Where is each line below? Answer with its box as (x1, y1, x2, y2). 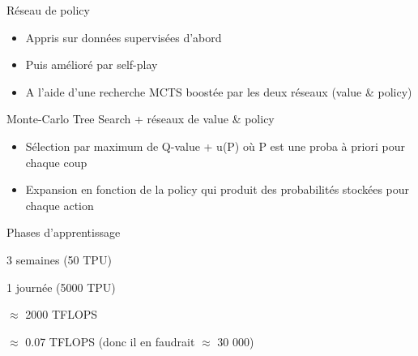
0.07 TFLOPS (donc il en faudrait (25, 332, 195, 350)
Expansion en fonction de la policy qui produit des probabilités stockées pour (25, 181, 410, 198)
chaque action (25, 196, 94, 213)
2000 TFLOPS (25, 306, 98, 323)
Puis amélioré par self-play (25, 56, 158, 73)
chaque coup (25, 153, 87, 170)
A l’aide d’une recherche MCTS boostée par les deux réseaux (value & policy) (25, 83, 412, 100)
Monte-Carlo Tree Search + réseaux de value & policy (6, 110, 275, 127)
